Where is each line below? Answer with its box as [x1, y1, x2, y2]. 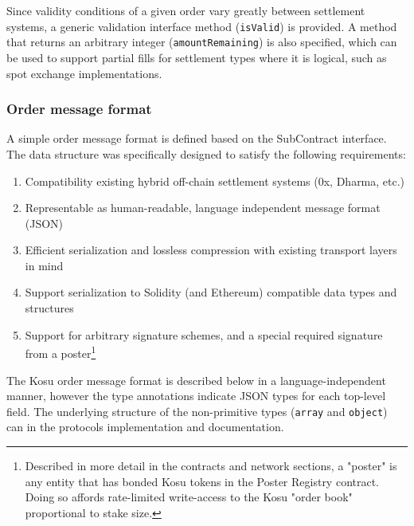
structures [25, 300, 74, 316]
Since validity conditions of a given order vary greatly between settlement [6, 2, 365, 18]
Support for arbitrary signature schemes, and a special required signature [25, 326, 383, 343]
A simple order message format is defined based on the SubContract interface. [6, 130, 387, 147]
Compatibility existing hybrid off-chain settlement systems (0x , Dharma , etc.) [25, 172, 405, 189]
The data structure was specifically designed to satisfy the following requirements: [6, 145, 406, 162]
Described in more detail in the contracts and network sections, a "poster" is [25, 457, 397, 473]
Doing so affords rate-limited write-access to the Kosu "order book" [25, 489, 353, 505]
